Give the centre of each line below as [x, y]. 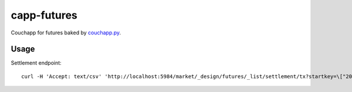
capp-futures [44, 15]
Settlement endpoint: [36, 63]
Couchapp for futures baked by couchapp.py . [66, 33]
